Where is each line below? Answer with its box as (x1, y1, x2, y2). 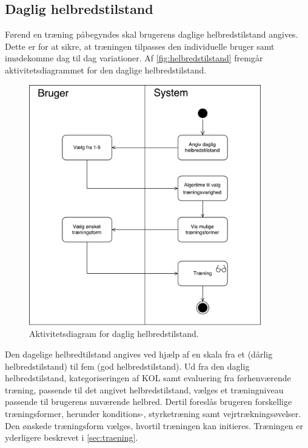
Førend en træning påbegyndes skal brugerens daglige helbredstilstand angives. (5, 28, 298, 41)
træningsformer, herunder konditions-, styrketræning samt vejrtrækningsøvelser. (5, 407, 301, 420)
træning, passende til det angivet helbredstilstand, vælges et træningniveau (5, 383, 284, 396)
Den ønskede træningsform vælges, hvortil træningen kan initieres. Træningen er (5, 419, 303, 432)
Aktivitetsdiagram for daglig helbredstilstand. (29, 327, 199, 340)
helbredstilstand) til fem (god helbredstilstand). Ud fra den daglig (5, 359, 250, 372)
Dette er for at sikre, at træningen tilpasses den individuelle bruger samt (5, 39, 275, 52)
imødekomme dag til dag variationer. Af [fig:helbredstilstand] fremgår (5, 52, 263, 64)
